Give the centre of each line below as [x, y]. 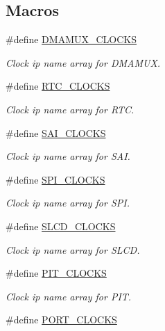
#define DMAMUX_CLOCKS [71, 39]
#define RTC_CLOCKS [58, 86]
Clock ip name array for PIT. [69, 296]
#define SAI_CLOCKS [56, 132]
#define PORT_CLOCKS [61, 320]
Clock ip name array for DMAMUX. [83, 62]
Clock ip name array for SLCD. [73, 249]
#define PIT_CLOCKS [56, 273]
